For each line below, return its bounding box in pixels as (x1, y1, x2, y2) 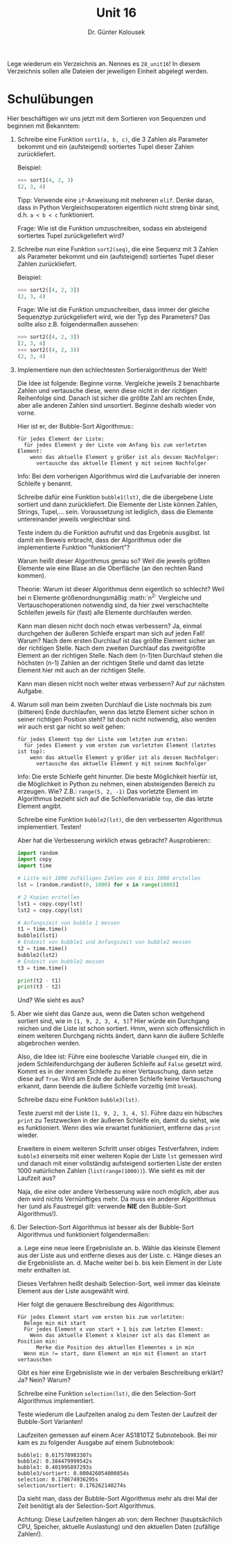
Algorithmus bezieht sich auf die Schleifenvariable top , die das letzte (17, 794, 213, 803)
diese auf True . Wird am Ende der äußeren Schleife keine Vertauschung (17, 1074, 222, 1083)
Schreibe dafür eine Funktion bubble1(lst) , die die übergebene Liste (17, 492, 213, 501)
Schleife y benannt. (17, 479, 73, 488)
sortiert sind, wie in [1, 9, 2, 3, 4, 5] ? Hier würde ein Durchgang (17, 1017, 210, 1025)
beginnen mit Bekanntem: (7, 122, 81, 130)
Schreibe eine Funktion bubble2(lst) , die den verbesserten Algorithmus (17, 815, 223, 824)
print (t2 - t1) (17, 977, 62, 984)
